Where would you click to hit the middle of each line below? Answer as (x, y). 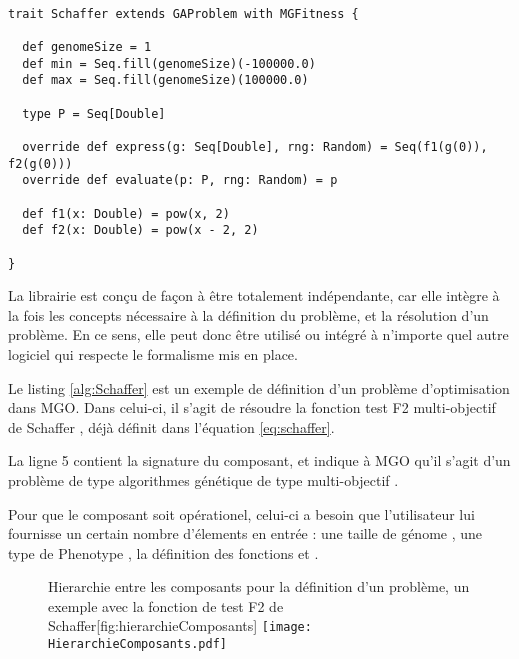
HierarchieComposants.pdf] (137, 644)
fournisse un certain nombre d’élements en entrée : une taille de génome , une (245, 533)
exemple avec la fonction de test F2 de (166, 605)
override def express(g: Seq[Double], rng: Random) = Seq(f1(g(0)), (255, 146)
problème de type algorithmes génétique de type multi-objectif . (203, 479)
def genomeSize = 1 (87, 46)
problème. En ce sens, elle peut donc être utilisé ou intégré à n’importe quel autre (258, 334)
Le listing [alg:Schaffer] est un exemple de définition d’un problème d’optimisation (259, 387)
